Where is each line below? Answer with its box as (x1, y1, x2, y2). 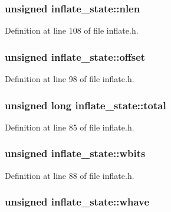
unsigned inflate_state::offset (5, 49, 146, 64)
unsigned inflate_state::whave (5, 194, 150, 209)
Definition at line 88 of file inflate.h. (5, 169, 134, 181)
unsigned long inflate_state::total (5, 97, 166, 112)
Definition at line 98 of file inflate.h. (5, 73, 134, 85)
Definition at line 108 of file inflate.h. (5, 24, 139, 37)
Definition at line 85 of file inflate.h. (5, 120, 134, 133)
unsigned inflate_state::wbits (5, 146, 146, 161)
